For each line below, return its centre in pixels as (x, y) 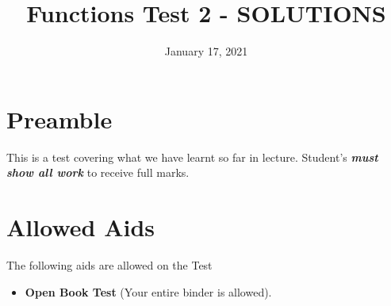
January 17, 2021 (206, 51)
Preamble (59, 119)
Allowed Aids (81, 227)
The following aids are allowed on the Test (109, 264)
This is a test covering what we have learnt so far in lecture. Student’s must (192, 157)
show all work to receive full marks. (98, 172)
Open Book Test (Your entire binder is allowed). (148, 291)
